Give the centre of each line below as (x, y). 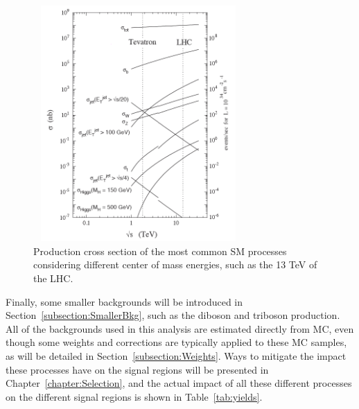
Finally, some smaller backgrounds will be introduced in (124, 301)
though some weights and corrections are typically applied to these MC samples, (176, 342)
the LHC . (53, 278)
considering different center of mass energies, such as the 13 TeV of (175, 264)
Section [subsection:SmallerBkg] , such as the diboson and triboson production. (173, 315)
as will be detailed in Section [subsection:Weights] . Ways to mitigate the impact (176, 355)
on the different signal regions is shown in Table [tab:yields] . (134, 396)
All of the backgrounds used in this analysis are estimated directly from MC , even (180, 328)
